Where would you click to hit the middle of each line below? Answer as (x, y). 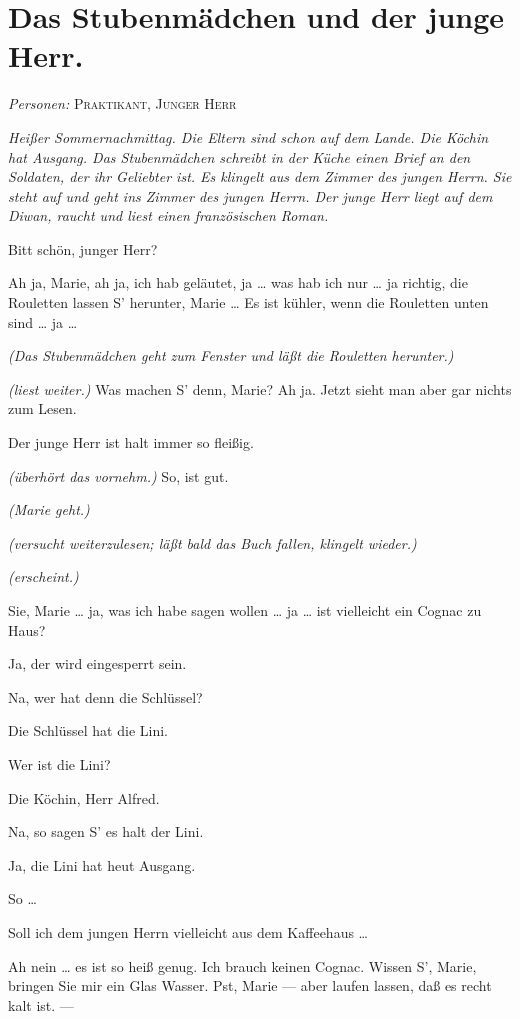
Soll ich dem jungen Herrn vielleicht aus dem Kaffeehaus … (188, 931)
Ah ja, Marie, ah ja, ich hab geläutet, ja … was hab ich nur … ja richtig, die (238, 282)
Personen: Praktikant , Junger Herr (122, 103)
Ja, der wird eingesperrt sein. (97, 663)
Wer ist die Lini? (59, 763)
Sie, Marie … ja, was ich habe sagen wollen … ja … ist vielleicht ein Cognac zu (245, 610)
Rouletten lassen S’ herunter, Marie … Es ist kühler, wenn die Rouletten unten (248, 302)
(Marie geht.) (49, 509)
